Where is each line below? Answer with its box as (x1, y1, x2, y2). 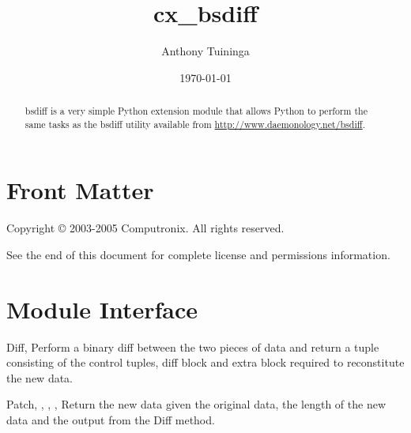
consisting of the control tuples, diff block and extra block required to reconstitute (6, 354, 405, 371)
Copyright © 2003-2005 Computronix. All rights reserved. (6, 220, 285, 236)
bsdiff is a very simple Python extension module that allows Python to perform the (25, 104, 368, 118)
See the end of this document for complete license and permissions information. (6, 246, 390, 262)
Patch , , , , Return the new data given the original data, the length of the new (6, 396, 386, 412)
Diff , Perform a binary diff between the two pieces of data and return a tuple (6, 338, 379, 355)
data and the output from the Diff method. (6, 412, 215, 428)
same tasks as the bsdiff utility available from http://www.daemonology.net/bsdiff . (25, 117, 365, 130)
